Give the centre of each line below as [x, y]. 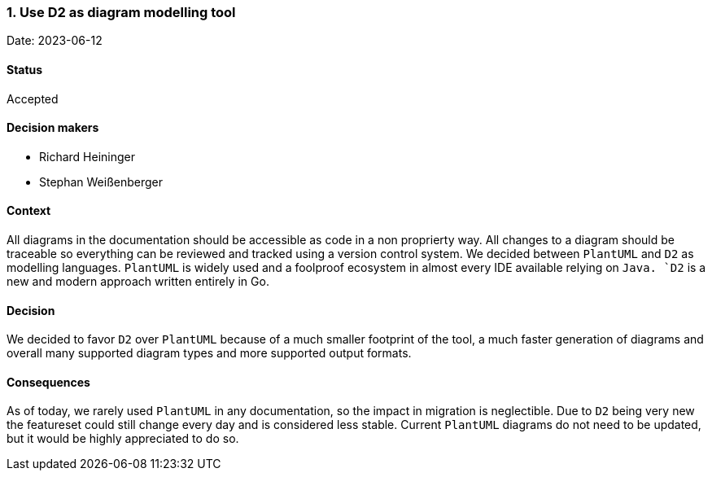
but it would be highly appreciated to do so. [123, 439]
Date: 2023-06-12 [55, 41]
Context [29, 211]
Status [25, 69]
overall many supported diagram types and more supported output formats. [209, 353]
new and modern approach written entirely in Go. [138, 282]
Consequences [48, 382]
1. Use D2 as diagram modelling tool [121, 12]
